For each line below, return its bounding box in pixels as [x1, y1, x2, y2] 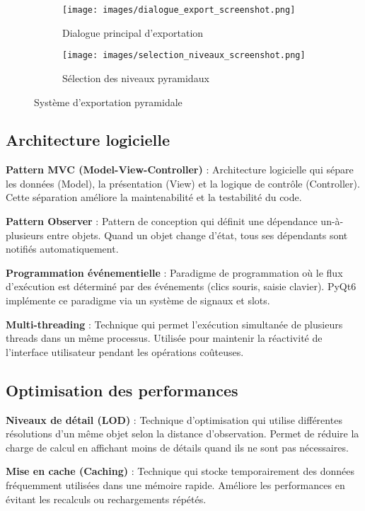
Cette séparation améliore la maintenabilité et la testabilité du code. [6, 190, 302, 205]
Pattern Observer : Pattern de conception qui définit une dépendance [6, 214, 318, 229]
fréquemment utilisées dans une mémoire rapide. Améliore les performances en [6, 478, 345, 492]
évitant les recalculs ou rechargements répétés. [6, 491, 207, 506]
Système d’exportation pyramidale [34, 94, 182, 109]
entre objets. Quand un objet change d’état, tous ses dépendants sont [47, 227, 348, 242]
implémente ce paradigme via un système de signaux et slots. [6, 293, 270, 308]
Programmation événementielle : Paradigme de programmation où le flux [6, 265, 343, 280]
